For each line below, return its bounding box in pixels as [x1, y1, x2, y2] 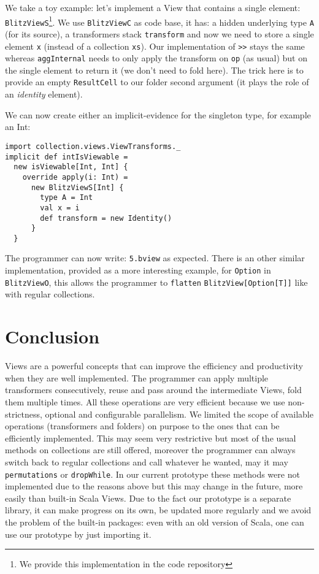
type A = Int [40, 193, 93, 202]
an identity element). [5, 88, 83, 101]
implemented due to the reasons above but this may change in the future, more [5, 480, 303, 492]
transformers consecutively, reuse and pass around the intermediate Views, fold [5, 383, 302, 396]
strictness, [5, 407, 42, 420]
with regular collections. [5, 288, 95, 300]
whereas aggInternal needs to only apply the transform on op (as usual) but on [5, 52, 307, 64]
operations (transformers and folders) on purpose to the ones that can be [5, 419, 280, 432]
